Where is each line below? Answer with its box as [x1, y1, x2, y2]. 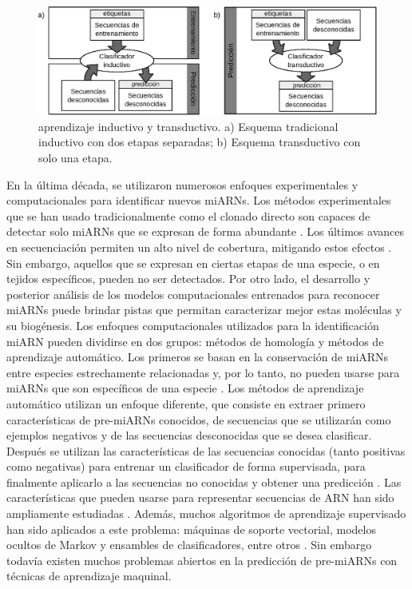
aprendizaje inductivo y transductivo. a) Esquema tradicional [38, 117, 339, 134]
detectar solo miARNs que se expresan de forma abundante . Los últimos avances [6, 223, 404, 240]
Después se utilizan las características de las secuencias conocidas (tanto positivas [6, 442, 406, 459]
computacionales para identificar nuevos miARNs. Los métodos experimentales [6, 192, 391, 209]
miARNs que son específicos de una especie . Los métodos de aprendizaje [6, 380, 364, 396]
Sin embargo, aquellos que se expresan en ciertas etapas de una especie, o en [6, 254, 380, 271]
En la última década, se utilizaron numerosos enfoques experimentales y [6, 176, 359, 193]
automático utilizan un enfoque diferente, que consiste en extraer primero [6, 395, 366, 412]
